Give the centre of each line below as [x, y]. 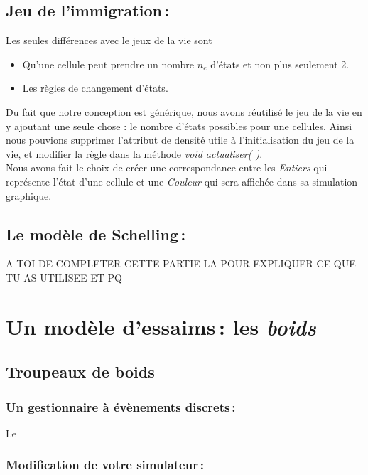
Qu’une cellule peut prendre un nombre [108, 64]
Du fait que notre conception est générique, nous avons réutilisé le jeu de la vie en [184, 111]
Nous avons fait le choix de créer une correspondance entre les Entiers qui [167, 167]
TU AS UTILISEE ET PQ [64, 277]
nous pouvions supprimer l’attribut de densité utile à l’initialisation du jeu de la [180, 140]
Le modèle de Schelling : [96, 234]
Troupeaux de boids [80, 372]
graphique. [29, 195]
